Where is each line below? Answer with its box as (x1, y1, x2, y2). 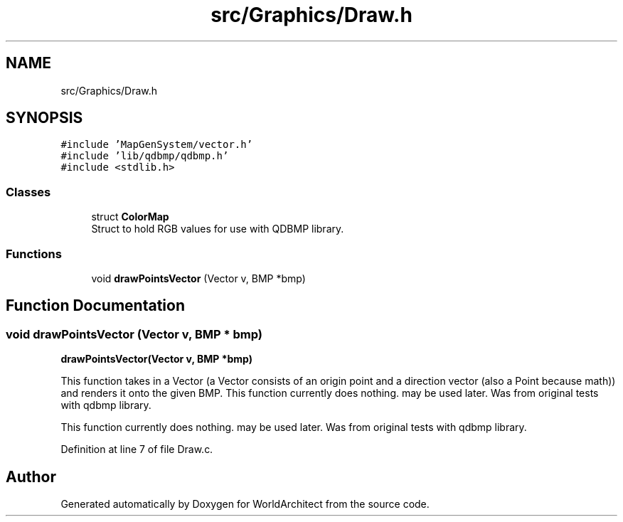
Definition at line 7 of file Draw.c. (60, 443, 213, 456)
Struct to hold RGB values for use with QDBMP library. (91, 223, 344, 235)
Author (6, 467, 56, 486)
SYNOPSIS (6, 109, 83, 127)
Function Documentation (6, 297, 185, 315)
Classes (6, 184, 51, 199)
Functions (6, 246, 62, 261)
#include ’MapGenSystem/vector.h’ (60, 139, 253, 151)
